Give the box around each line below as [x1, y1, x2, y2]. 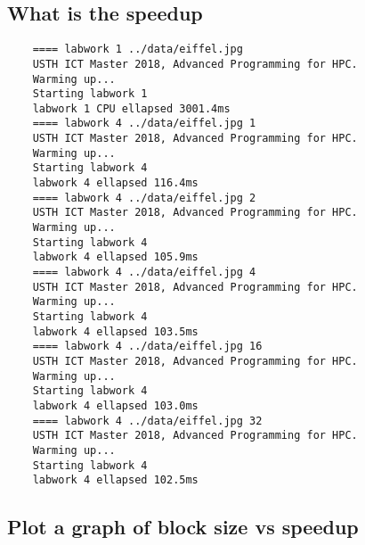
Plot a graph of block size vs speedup [7, 513, 359, 541]
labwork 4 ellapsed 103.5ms [32, 325, 199, 338]
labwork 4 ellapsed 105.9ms [32, 251, 199, 264]
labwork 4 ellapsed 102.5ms [32, 474, 199, 487]
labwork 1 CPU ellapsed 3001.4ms [32, 102, 231, 115]
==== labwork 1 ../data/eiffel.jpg [32, 43, 243, 56]
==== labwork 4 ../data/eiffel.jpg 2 [32, 191, 256, 204]
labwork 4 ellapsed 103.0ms [32, 399, 199, 412]
